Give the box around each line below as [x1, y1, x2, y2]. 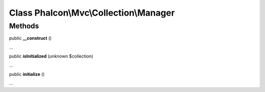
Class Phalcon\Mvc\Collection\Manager [9, 7, 175, 18]
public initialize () [9, 71, 45, 77]
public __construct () [9, 35, 52, 41]
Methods [9, 22, 39, 30]
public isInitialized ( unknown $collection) [9, 53, 93, 59]
